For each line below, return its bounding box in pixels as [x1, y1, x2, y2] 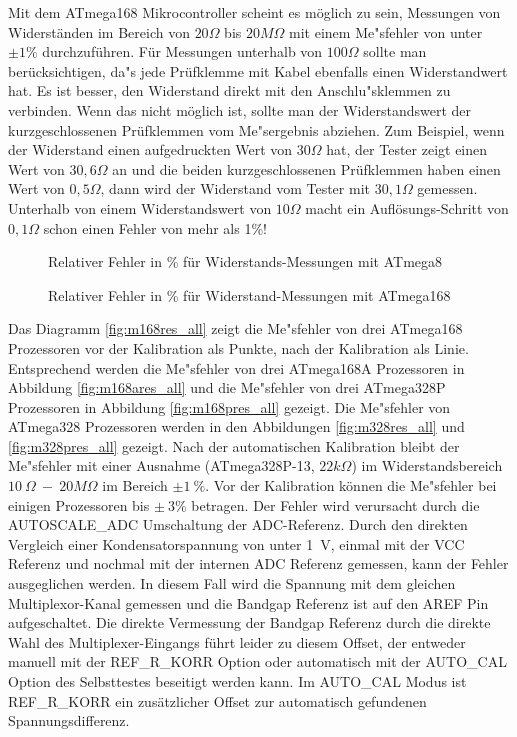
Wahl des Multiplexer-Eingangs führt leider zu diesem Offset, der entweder [8, 631, 466, 652]
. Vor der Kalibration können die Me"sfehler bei [205, 475, 497, 496]
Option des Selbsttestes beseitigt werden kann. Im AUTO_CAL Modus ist [8, 671, 467, 691]
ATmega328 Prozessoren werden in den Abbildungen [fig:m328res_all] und [8, 416, 465, 437]
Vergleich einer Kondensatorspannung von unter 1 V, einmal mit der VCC [8, 533, 465, 554]
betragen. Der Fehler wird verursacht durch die [191, 494, 480, 515]
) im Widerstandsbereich [351, 455, 503, 476]
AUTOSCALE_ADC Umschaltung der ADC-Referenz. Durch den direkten [8, 514, 468, 535]
